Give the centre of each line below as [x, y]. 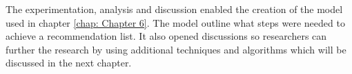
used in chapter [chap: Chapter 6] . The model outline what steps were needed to [175, 22]
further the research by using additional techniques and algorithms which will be [176, 49]
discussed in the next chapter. [69, 63]
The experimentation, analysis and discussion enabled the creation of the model [174, 9]
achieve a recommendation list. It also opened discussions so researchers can [166, 36]
